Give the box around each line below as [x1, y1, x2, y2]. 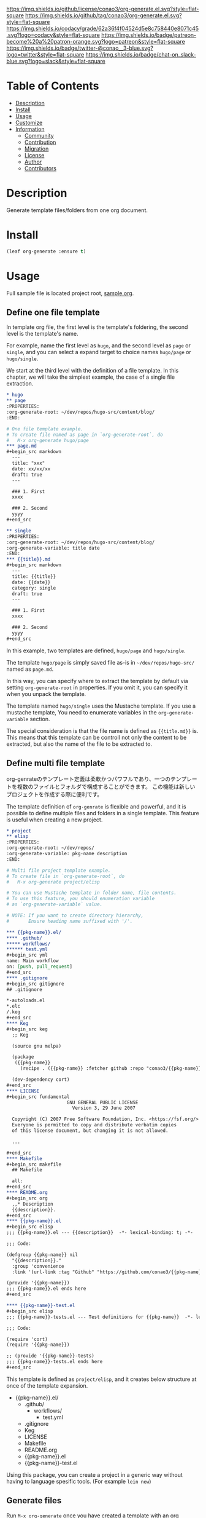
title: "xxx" [12, 461, 45, 467]
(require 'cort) [6, 1336, 48, 1342]
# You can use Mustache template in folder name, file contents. [6, 890, 177, 896]
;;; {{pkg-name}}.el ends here [6, 1286, 86, 1292]
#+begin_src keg [6, 1026, 48, 1032]
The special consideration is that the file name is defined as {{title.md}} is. [6, 727, 199, 734]
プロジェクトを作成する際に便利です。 [6, 790, 103, 798]
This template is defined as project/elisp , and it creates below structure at [6, 1375, 197, 1383]
